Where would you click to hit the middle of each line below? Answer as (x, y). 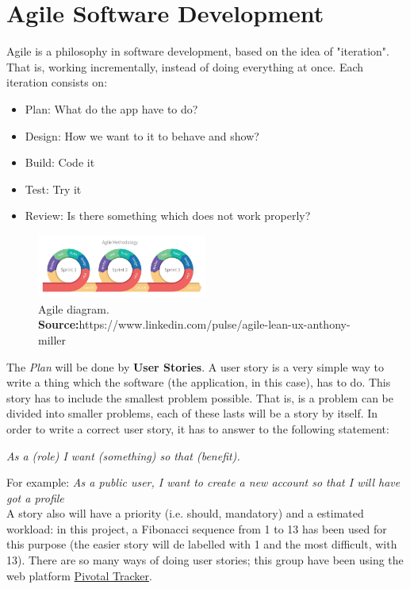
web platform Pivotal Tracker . (79, 575)
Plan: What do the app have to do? (111, 108)
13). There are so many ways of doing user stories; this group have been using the (205, 560)
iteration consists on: (57, 82)
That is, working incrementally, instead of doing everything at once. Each (185, 66)
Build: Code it (60, 162)
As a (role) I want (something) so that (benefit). (123, 455)
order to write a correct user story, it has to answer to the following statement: (198, 428)
